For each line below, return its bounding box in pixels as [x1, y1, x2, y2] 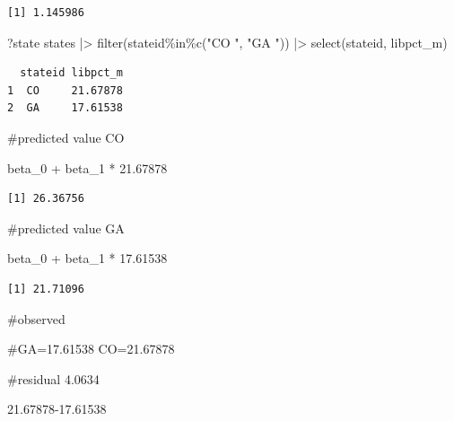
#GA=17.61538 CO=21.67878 [7, 339, 175, 358]
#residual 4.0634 [7, 369, 100, 388]
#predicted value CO [7, 127, 125, 146]
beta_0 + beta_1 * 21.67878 [7, 158, 168, 177]
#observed [7, 309, 65, 328]
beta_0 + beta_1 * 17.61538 [7, 249, 168, 268]
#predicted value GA [7, 218, 125, 237]
